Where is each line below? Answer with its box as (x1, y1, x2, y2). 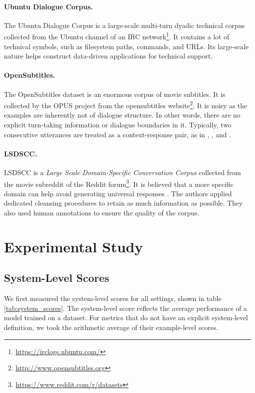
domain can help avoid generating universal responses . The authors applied (4, 188, 232, 198)
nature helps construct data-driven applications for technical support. (4, 51, 213, 61)
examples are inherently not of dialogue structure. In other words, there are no (4, 110, 240, 120)
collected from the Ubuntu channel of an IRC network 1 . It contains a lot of (4, 30, 229, 42)
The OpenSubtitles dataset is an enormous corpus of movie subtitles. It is (4, 89, 226, 99)
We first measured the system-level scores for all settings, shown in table (4, 293, 222, 303)
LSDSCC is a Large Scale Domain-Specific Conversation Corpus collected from (4, 167, 241, 178)
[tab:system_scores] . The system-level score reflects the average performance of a (4, 302, 247, 313)
